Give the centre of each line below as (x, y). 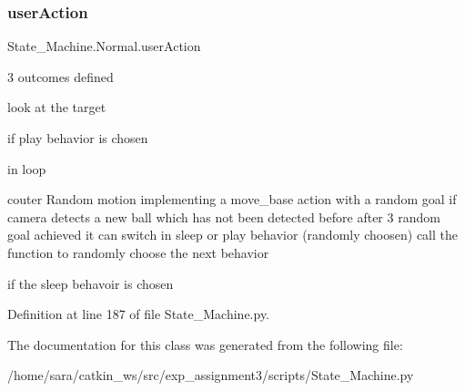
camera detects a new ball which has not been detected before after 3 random (224, 216)
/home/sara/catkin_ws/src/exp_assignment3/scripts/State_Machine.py (211, 375)
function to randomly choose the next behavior (138, 252)
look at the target (57, 107)
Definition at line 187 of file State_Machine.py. (139, 314)
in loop (27, 168)
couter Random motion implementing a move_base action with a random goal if (232, 199)
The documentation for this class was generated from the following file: (205, 344)
